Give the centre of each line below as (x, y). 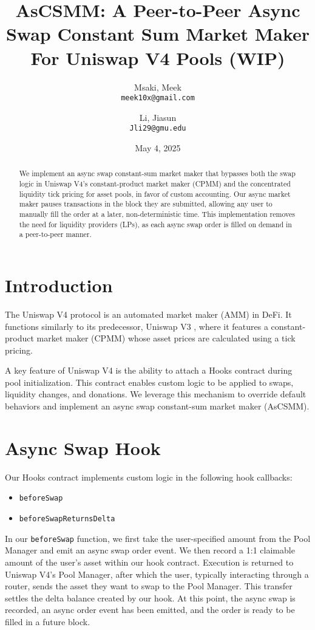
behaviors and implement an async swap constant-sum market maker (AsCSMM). (157, 406)
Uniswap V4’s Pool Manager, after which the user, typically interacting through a (157, 574)
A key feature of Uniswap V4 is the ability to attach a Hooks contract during (149, 370)
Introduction (59, 285)
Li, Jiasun (158, 117)
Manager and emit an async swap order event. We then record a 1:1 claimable (150, 550)
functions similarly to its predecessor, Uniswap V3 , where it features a (137, 326)
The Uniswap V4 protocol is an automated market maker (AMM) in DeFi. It (148, 314)
